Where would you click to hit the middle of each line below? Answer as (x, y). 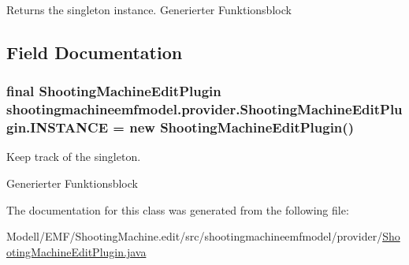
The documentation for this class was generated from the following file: (178, 209)
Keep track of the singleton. (74, 157)
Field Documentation (95, 52)
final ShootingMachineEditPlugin (114, 91)
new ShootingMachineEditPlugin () (242, 127)
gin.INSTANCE (58, 127)
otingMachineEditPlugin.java (76, 251)
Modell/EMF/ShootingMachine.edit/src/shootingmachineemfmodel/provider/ (195, 236)
